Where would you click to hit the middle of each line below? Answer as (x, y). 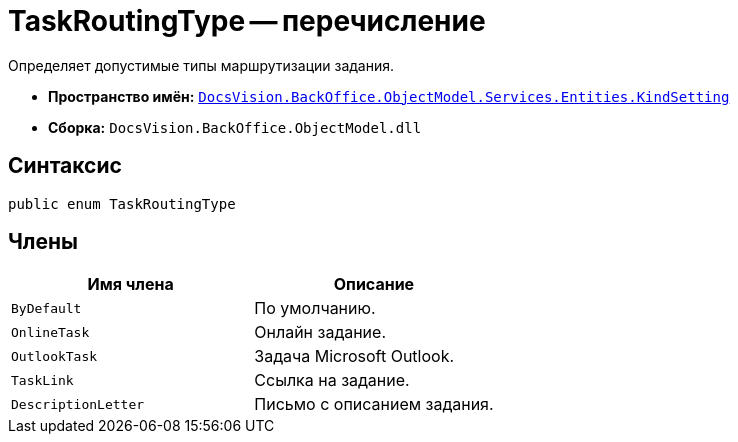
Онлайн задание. (320, 332)
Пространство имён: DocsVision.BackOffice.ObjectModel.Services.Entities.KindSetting (389, 96)
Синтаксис (65, 166)
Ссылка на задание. (332, 380)
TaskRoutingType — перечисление (247, 21)
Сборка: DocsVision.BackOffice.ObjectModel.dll (235, 127)
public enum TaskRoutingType (122, 203)
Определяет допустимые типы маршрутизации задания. (201, 65)
